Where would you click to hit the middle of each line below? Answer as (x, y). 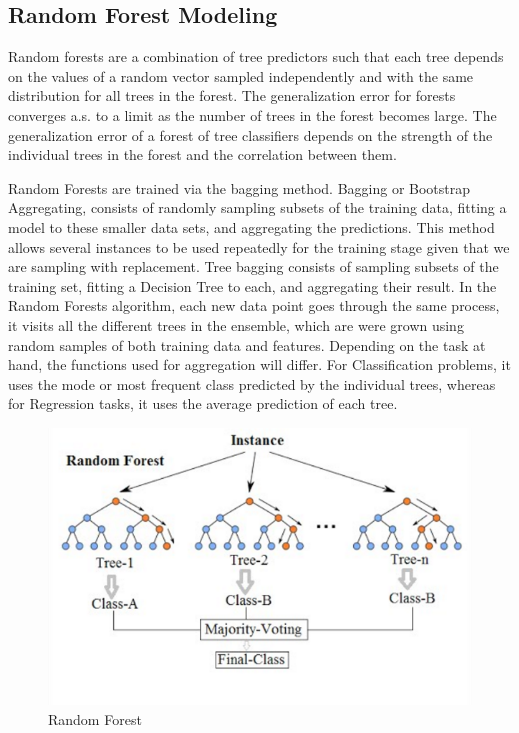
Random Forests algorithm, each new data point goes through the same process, (254, 305)
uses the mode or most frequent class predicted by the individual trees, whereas (252, 383)
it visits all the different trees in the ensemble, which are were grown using (236, 324)
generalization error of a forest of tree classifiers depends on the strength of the (250, 134)
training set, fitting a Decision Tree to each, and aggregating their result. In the (252, 285)
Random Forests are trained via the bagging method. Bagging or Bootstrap (239, 187)
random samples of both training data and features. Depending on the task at (247, 344)
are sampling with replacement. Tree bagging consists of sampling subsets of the (253, 266)
